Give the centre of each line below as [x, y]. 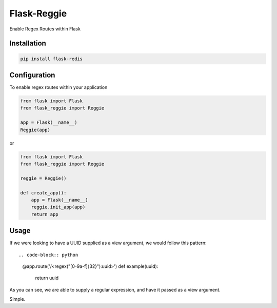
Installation [28, 43]
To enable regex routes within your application [58, 87]
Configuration [32, 75]
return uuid [47, 278]
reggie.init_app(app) [58, 207]
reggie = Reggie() [43, 178]
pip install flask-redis [52, 59]
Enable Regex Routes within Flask [45, 29]
